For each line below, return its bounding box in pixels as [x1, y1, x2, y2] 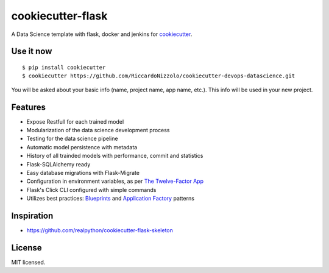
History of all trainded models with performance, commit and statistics [26, 152, 203, 160]
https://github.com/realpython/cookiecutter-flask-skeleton [26, 227, 174, 234]
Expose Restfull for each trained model [26, 118, 124, 125]
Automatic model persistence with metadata [26, 143, 138, 151]
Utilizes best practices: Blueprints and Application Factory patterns [26, 195, 195, 202]
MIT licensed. [11, 258, 46, 266]
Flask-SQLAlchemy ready [26, 160, 91, 168]
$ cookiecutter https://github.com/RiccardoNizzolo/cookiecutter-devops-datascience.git [22, 73, 295, 79]
